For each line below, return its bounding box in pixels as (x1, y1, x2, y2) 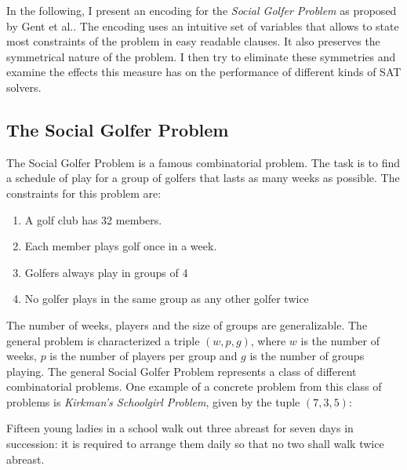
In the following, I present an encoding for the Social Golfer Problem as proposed (6, 2, 397, 18)
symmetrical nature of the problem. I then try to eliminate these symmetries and (6, 48, 396, 64)
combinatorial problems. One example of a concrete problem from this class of (6, 378, 382, 395)
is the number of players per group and (49, 348, 238, 364)
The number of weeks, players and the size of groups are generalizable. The (6, 316, 368, 333)
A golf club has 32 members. (24, 211, 162, 228)
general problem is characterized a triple (6, 332, 200, 348)
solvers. (6, 78, 42, 95)
